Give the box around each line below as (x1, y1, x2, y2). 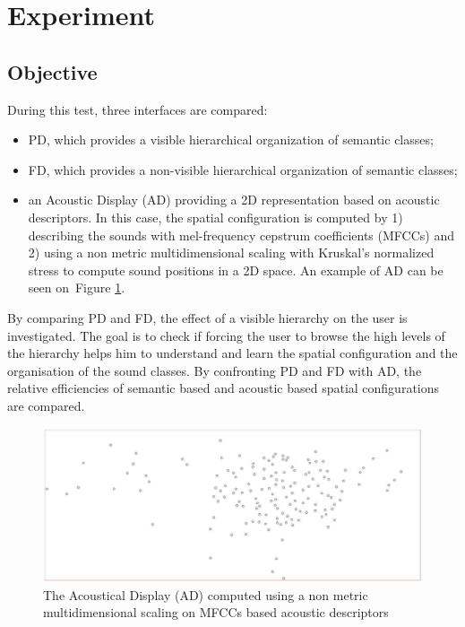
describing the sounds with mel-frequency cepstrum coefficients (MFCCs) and (28, 225, 454, 244)
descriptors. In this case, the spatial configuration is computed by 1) (28, 207, 403, 226)
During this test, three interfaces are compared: (7, 100, 268, 118)
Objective (7, 57, 98, 85)
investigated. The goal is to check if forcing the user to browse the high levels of (7, 326, 445, 344)
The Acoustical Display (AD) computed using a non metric (43, 585, 368, 604)
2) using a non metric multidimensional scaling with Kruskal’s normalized (28, 243, 435, 262)
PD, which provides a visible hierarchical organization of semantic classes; (28, 130, 434, 149)
